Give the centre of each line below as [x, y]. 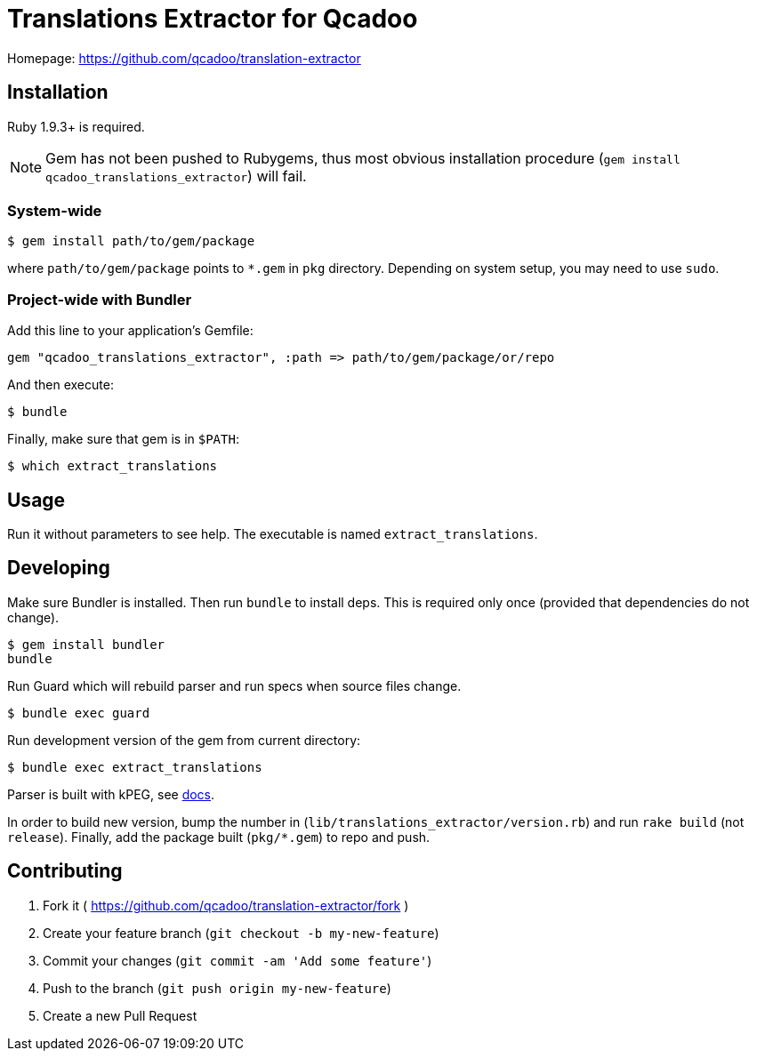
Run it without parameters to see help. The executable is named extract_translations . [273, 533]
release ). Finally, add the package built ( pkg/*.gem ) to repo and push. [219, 837]
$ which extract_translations [113, 466]
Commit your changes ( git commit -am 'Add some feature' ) [238, 960]
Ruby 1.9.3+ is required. [76, 126]
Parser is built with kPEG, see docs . [111, 794]
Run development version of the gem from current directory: [184, 740]
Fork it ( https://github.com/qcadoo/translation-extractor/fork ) [226, 905]
